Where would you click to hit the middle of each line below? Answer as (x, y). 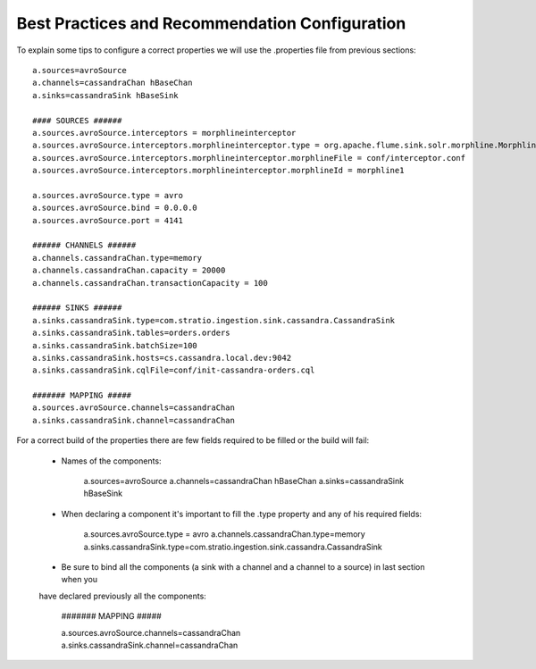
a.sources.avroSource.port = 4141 (108, 220)
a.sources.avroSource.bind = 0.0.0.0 (115, 208)
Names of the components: (111, 461)
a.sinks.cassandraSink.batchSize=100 (115, 345)
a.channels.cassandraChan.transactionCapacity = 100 (150, 283)
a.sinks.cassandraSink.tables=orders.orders (132, 333)
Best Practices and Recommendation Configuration (211, 23)
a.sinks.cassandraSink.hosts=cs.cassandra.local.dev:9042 (162, 358)
